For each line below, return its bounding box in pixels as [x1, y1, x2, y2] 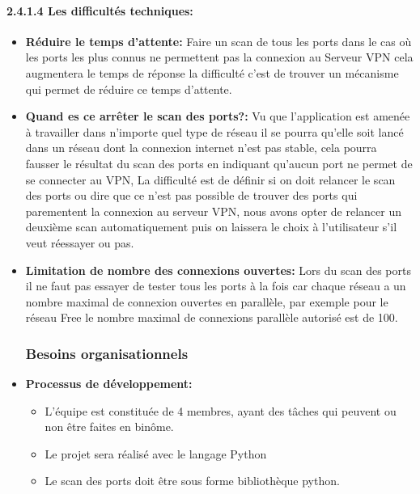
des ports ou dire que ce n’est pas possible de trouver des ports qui [25, 187, 358, 204]
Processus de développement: [25, 375, 193, 392]
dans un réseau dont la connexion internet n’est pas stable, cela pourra [25, 139, 377, 156]
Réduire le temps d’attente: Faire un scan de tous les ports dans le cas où [25, 32, 412, 49]
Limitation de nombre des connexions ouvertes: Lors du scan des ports [25, 261, 411, 278]
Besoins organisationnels [25, 343, 189, 363]
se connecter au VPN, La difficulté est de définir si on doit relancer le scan [25, 171, 396, 188]
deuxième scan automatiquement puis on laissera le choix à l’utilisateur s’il [25, 218, 397, 235]
